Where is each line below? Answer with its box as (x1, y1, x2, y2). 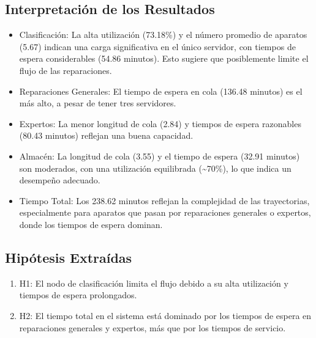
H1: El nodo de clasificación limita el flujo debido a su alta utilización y (19, 276, 288, 289)
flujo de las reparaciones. (19, 64, 112, 76)
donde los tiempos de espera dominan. (19, 218, 163, 230)
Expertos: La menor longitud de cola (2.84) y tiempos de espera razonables (19, 117, 301, 130)
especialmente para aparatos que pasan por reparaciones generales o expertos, (19, 206, 311, 219)
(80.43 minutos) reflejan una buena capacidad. (19, 129, 194, 142)
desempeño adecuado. (19, 174, 100, 186)
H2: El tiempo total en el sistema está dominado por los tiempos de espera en (19, 309, 312, 321)
